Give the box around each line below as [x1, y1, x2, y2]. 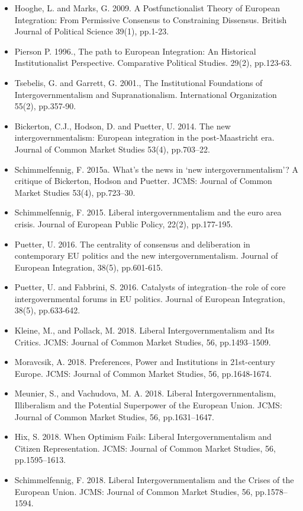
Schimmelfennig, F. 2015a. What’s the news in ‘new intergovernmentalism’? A [14, 163, 299, 175]
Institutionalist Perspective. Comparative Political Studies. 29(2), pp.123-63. [14, 56, 292, 69]
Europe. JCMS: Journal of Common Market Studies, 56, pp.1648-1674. [14, 367, 272, 379]
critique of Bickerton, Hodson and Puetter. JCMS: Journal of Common [14, 174, 272, 187]
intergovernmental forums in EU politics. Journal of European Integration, [14, 292, 285, 304]
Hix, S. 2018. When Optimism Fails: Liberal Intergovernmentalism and [14, 430, 272, 443]
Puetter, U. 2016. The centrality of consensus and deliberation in [14, 237, 250, 250]
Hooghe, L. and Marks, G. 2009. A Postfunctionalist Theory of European [14, 2, 281, 14]
